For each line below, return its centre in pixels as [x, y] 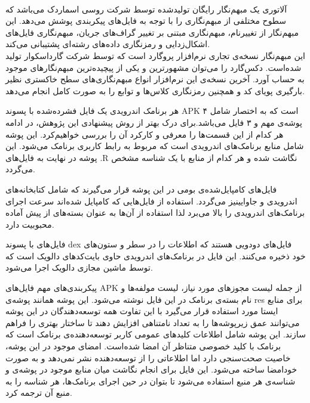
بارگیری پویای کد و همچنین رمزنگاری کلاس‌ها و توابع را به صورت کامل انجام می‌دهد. [155, 90]
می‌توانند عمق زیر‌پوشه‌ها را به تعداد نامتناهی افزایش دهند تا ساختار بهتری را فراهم [153, 322]
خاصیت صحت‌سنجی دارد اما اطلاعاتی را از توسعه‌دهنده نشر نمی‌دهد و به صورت [148, 357]
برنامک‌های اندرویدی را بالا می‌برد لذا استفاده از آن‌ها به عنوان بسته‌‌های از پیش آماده [155, 213]
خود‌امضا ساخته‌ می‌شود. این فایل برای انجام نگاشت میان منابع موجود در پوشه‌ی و [151, 369]
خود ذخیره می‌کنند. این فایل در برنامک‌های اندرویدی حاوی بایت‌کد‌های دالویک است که [156, 255]
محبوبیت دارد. [30, 224]
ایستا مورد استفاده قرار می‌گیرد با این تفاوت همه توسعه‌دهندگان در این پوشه [142, 311]
